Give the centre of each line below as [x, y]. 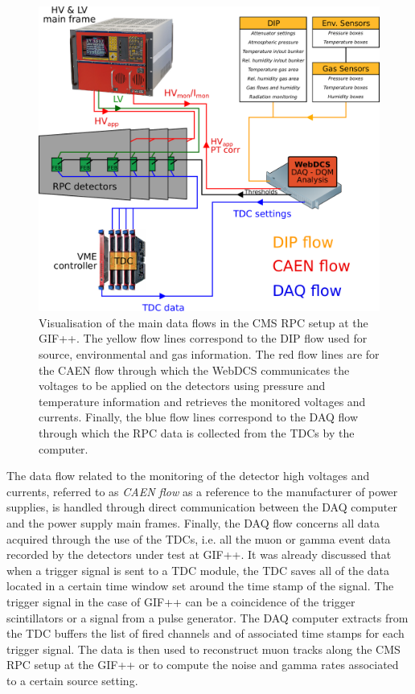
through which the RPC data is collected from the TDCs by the [197, 433]
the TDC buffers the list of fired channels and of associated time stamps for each [205, 633]
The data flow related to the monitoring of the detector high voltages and [188, 476]
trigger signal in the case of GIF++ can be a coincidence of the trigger [181, 601]
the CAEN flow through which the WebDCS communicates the [194, 370]
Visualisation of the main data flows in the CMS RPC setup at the [203, 322]
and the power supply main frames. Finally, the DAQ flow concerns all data [193, 523]
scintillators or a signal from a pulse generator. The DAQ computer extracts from [207, 617]
